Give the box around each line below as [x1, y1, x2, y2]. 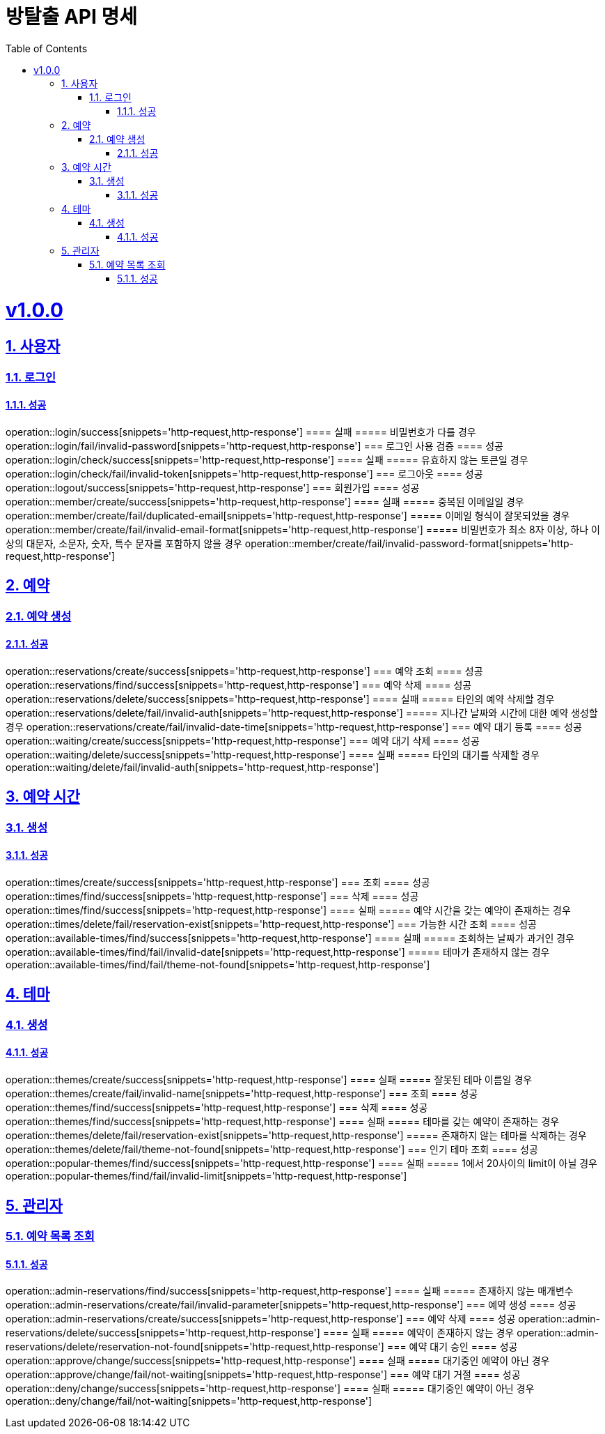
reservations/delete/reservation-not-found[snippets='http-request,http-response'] [6, 1341, 384, 1353]
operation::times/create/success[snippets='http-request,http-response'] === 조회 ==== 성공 [6, 876, 430, 889]
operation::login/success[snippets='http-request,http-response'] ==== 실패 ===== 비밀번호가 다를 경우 [6, 425, 476, 438]
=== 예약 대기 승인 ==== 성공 [386, 1341, 518, 1353]
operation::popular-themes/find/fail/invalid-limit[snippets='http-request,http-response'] [6, 1170, 407, 1182]
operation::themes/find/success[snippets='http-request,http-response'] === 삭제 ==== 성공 [6, 1101, 428, 1114]
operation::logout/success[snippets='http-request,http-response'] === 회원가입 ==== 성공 [6, 481, 420, 494]
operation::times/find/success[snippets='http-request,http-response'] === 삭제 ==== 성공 [6, 890, 419, 903]
